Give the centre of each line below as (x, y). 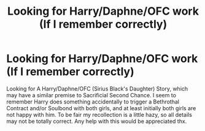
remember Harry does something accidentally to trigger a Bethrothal (93, 102)
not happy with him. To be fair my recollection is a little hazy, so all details (99, 114)
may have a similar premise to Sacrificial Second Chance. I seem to (91, 95)
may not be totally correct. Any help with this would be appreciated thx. (97, 121)
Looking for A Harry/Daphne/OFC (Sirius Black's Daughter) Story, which (97, 88)
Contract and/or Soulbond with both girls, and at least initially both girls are (101, 108)
